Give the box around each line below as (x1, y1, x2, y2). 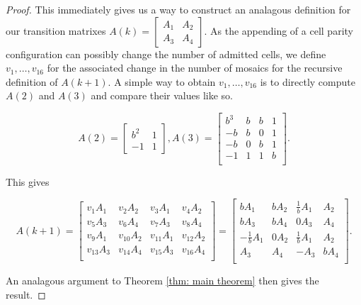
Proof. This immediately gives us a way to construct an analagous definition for (6, 2, 351, 16)
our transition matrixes (6, 23, 106, 38)
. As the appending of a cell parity (204, 23, 353, 38)
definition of (6, 74, 58, 89)
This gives (6, 174, 50, 189)
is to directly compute (260, 74, 355, 89)
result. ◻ (6, 287, 46, 301)
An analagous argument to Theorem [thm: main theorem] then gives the (6, 272, 319, 287)
